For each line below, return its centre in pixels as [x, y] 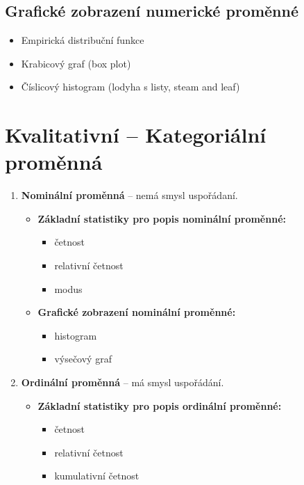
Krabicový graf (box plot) [76, 63]
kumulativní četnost [97, 476]
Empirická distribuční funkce [83, 40]
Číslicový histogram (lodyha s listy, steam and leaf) [130, 87]
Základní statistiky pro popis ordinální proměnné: [160, 405]
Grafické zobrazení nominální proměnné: [137, 312]
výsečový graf [83, 359]
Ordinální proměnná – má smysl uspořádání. [123, 382]
